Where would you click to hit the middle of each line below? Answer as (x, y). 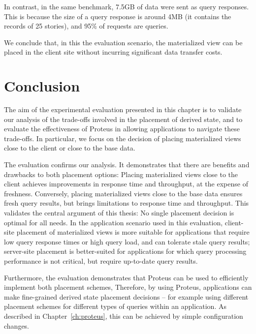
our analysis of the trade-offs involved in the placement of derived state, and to (123, 119)
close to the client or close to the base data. (70, 148)
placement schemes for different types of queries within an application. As (115, 306)
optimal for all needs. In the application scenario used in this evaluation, (113, 222)
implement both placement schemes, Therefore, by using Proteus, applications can (128, 287)
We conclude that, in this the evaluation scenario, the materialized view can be (123, 42)
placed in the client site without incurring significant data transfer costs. (113, 52)
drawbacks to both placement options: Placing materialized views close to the (121, 174)
